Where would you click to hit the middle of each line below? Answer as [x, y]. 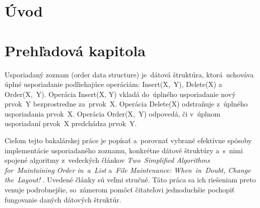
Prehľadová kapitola [75, 50]
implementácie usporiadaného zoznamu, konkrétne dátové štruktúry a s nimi [124, 150]
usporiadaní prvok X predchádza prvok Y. [71, 123]
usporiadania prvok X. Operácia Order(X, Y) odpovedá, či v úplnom [113, 113]
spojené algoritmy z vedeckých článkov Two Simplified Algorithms [107, 160]
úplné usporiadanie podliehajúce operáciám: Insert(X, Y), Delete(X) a [113, 84]
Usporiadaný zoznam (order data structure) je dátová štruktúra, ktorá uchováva [129, 74]
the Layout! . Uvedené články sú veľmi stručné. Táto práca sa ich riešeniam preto [130, 180]
